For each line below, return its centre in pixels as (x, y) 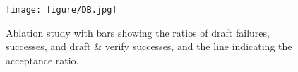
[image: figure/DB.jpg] (61, 10)
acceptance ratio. (42, 60)
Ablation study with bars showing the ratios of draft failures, (138, 32)
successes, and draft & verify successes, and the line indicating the (149, 46)
